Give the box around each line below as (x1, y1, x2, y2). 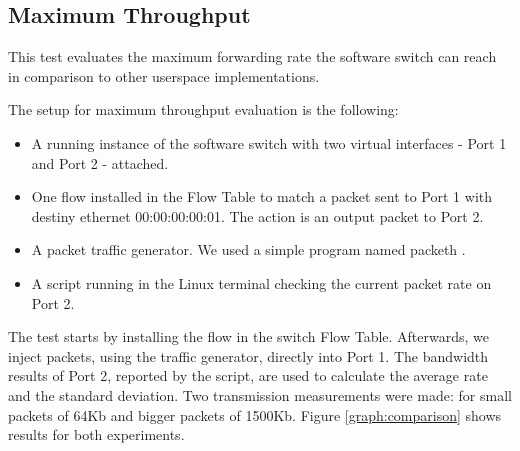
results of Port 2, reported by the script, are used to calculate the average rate (8, 365, 488, 386)
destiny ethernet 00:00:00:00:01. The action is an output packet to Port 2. (31, 205, 484, 226)
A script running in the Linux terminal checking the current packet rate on (31, 272, 492, 293)
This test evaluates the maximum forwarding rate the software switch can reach (8, 46, 497, 67)
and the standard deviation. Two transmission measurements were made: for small (8, 384, 512, 405)
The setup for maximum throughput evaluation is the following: (8, 99, 399, 120)
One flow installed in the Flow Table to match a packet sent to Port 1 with (31, 186, 493, 207)
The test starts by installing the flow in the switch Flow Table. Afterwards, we (8, 326, 490, 347)
